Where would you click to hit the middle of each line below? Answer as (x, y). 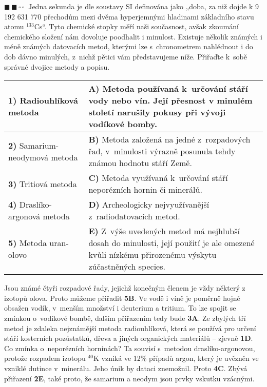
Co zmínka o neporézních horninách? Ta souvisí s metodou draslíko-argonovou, (130, 348)
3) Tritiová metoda (43, 184)
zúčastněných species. (127, 267)
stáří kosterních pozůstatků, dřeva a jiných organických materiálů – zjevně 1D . (129, 338)
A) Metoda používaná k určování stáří (168, 89)
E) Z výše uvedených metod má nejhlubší (164, 231)
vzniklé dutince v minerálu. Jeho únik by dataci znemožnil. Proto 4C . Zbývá (126, 368)
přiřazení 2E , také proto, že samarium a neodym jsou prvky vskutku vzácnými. (129, 378)
